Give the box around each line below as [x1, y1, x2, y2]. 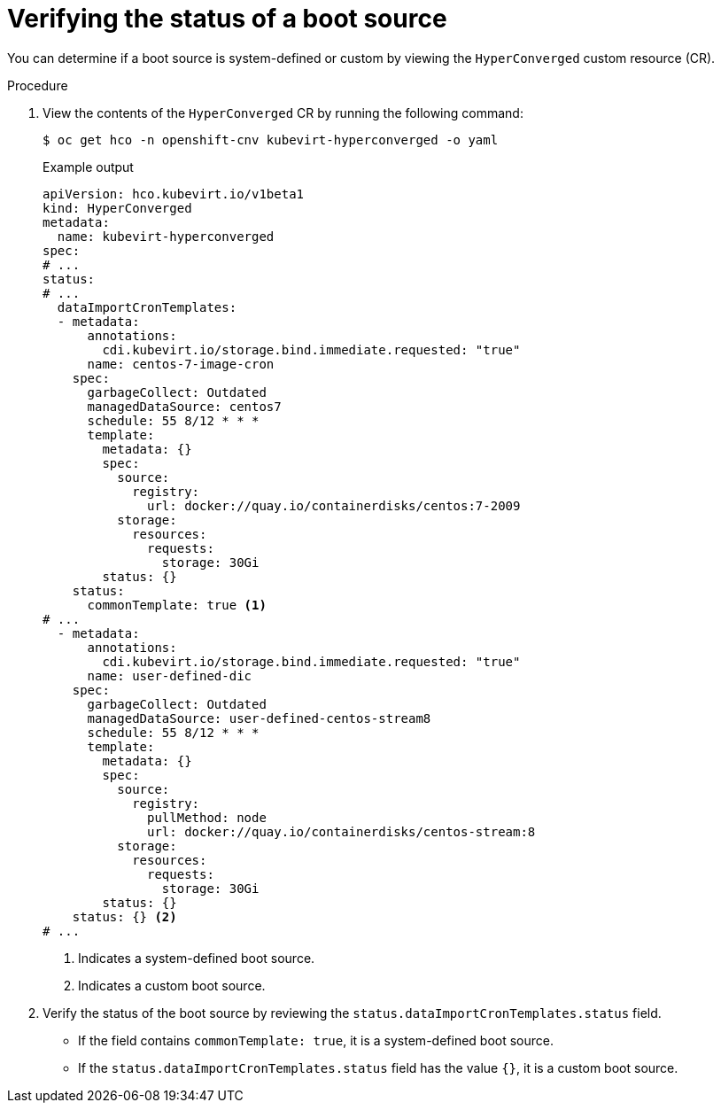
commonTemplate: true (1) [87, 597, 267, 612]
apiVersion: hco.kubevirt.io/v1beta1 [43, 186, 305, 201]
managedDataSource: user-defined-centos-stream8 [87, 710, 431, 726]
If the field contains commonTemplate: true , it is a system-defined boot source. [78, 1032, 554, 1048]
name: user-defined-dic [87, 668, 252, 683]
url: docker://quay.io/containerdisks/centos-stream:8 [147, 824, 536, 839]
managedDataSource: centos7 [87, 399, 282, 414]
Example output [43, 159, 134, 175]
